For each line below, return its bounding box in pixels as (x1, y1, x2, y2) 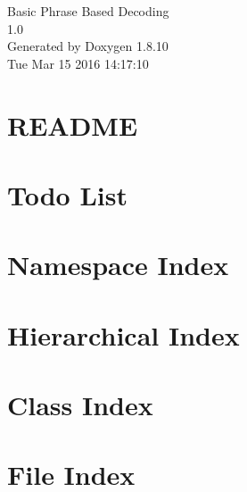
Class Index (7, 387, 153, 423)
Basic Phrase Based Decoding (7, 2, 169, 20)
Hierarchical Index (7, 316, 240, 353)
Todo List (7, 176, 128, 213)
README (7, 106, 138, 143)
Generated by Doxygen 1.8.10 (7, 37, 169, 55)
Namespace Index (7, 246, 229, 283)
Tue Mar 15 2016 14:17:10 (7, 54, 149, 72)
